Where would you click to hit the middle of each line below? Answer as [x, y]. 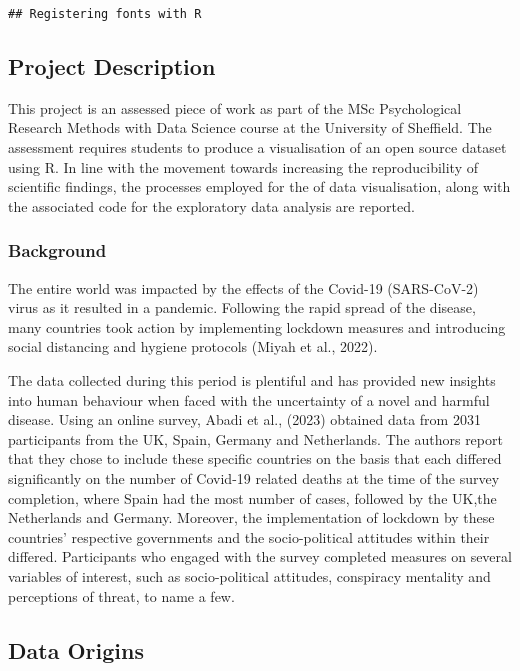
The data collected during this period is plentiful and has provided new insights [252, 380]
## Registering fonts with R [105, 14]
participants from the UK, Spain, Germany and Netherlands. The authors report [255, 438]
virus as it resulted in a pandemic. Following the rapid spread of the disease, [242, 307]
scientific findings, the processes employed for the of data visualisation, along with [259, 186]
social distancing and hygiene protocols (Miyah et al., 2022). [193, 346]
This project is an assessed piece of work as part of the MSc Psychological [235, 107]
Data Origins [76, 649]
